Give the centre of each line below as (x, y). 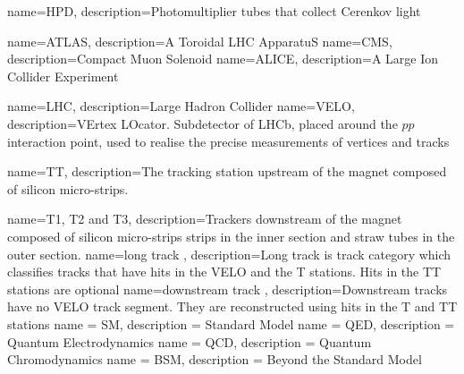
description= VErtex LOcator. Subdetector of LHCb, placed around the (202, 123)
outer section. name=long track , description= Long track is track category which (229, 254)
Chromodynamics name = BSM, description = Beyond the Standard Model (215, 359)
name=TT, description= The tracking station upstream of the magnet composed (227, 171)
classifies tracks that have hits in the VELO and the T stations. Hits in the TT (224, 272)
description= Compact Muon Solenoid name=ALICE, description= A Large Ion (223, 59)
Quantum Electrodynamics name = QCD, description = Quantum (190, 341)
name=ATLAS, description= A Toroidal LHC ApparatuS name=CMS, (200, 41)
